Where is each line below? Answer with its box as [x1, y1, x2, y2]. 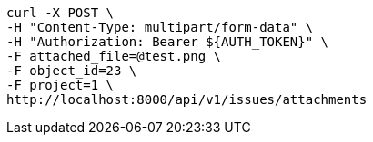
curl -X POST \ [6, 5, 115, 20]
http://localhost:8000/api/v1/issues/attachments [6, 92, 368, 107]
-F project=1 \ [6, 78, 115, 92]
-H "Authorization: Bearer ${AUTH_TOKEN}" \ [6, 34, 329, 49]
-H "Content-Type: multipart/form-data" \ [6, 20, 314, 34]
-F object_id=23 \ [6, 63, 137, 78]
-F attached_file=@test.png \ [6, 49, 222, 63]
